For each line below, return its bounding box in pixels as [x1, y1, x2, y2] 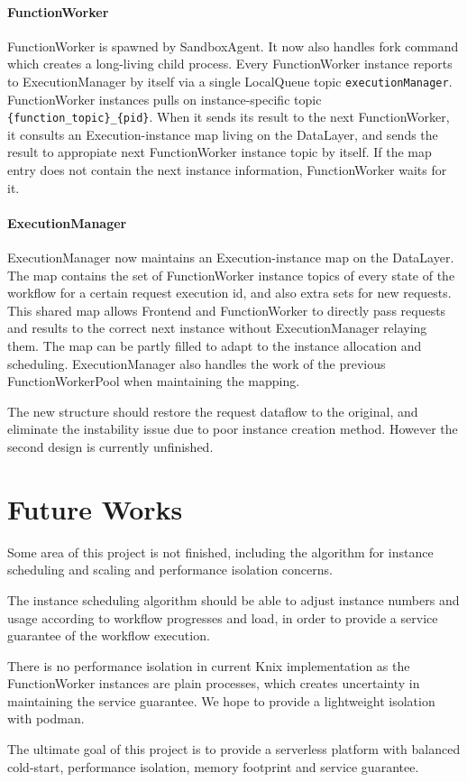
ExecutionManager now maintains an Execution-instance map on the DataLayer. [7, 248, 454, 267]
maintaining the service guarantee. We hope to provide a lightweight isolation [7, 691, 435, 710]
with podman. [7, 709, 85, 728]
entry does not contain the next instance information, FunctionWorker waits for [7, 161, 447, 179]
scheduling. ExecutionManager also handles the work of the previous [7, 354, 386, 373]
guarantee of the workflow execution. [7, 626, 210, 645]
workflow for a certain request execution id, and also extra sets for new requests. [7, 283, 452, 302]
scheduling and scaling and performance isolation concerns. [7, 560, 333, 579]
